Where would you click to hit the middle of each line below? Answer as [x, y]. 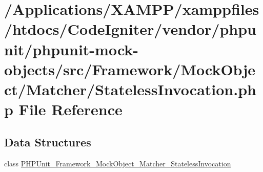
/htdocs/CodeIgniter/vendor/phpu [130, 29]
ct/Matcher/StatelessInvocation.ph [130, 89]
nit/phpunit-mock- [72, 49]
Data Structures [48, 142]
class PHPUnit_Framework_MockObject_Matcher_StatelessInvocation [118, 163]
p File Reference [63, 109]
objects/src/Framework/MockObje [130, 69]
